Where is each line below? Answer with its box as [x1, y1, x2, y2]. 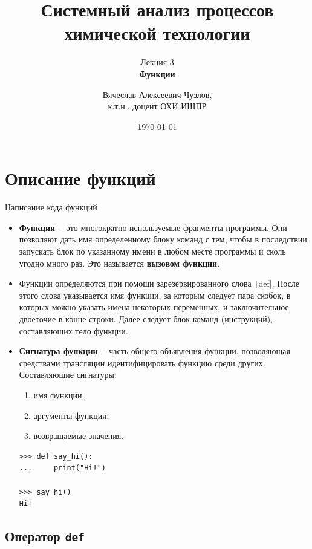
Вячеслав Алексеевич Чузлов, [102, 88, 212, 100]
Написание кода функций [5, 201, 97, 213]
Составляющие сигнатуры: [19, 368, 117, 381]
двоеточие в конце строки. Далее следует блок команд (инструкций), [19, 313, 273, 325]
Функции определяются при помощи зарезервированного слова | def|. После [19, 277, 300, 290]
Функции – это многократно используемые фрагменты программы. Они [19, 221, 287, 233]
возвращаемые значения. [33, 429, 124, 442]
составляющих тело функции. [19, 324, 128, 337]
